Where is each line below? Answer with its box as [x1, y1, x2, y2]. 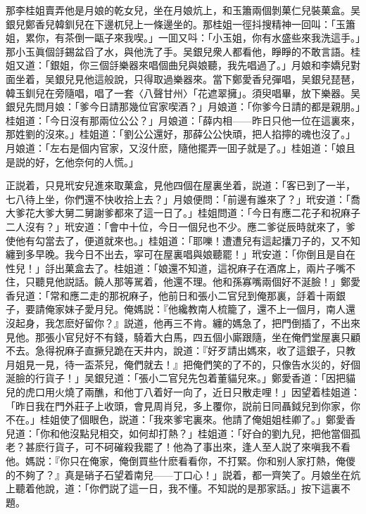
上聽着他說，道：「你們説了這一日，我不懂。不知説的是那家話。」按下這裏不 [6, 481, 351, 496]
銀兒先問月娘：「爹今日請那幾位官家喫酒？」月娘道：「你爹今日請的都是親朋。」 [6, 99, 360, 114]
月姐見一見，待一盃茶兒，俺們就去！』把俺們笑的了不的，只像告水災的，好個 [6, 356, 360, 371]
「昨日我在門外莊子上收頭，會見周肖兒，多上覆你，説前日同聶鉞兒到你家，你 [6, 398, 360, 413]
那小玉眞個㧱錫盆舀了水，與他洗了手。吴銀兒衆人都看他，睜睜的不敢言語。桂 [6, 44, 360, 58]
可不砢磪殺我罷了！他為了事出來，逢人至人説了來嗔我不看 [84, 439, 351, 454]
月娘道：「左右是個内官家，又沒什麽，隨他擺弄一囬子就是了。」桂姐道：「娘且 [6, 140, 355, 155]
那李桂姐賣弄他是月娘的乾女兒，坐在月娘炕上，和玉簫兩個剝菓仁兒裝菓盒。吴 [6, 3, 360, 17]
